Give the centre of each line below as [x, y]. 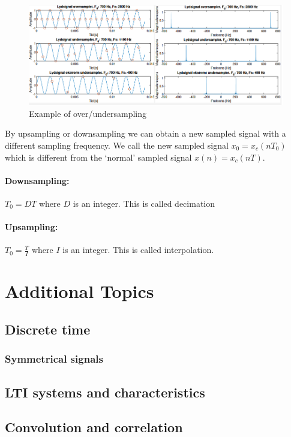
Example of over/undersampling [88, 113]
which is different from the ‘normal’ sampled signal [98, 157]
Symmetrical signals [54, 359]
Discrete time [48, 329]
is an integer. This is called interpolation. [138, 250]
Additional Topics [79, 291]
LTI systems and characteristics [105, 392]
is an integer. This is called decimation [144, 203]
